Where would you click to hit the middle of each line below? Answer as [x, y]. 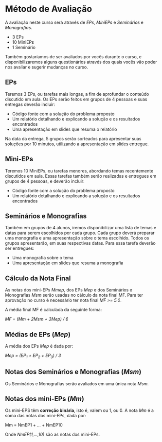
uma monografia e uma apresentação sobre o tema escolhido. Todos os [77, 238]
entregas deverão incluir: [30, 104]
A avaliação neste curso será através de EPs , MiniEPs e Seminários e [74, 22]
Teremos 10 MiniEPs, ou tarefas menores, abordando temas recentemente [79, 170]
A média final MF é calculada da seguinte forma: [54, 310]
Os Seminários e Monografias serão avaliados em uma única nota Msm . [77, 383]
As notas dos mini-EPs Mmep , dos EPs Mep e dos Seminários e [69, 290]
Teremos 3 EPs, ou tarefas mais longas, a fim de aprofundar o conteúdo [77, 94]
